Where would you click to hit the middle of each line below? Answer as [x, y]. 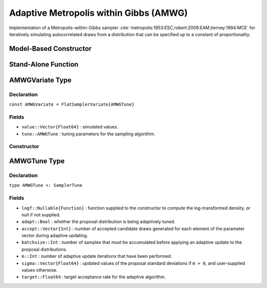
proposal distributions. [44, 249]
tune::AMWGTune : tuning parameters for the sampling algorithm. [88, 134]
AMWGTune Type [37, 161]
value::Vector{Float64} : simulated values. [70, 127]
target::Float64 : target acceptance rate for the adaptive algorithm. [94, 277]
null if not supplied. [41, 214]
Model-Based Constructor [50, 49]
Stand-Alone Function [44, 64]
